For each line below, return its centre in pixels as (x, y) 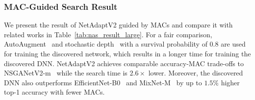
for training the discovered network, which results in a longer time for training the (127, 53)
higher (230, 82)
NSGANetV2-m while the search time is (66, 73)
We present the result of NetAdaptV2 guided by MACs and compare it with (118, 25)
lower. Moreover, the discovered (196, 73)
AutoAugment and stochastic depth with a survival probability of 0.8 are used (125, 44)
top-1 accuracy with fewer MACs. (54, 92)
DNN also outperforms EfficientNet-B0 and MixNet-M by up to (103, 82)
